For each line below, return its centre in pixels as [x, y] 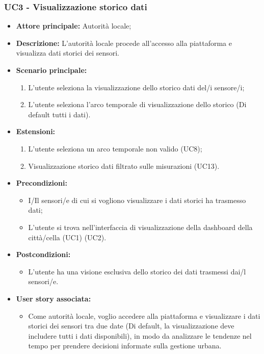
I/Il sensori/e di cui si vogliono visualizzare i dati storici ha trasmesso [137, 200]
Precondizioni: [42, 183]
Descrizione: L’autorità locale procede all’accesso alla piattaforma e [124, 43]
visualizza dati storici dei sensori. [68, 53]
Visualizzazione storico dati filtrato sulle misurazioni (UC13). [124, 166]
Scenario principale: [51, 70]
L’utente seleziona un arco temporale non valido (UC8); [115, 148]
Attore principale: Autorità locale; [74, 26]
